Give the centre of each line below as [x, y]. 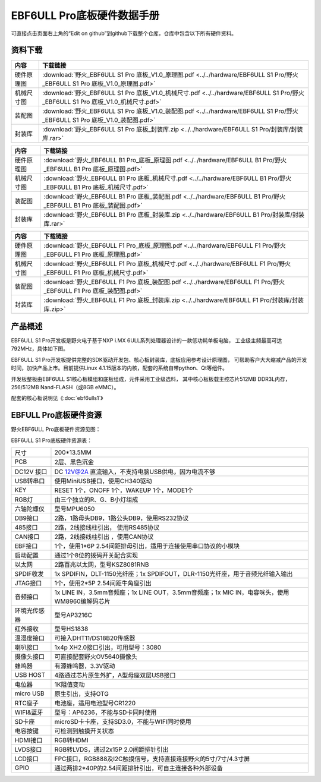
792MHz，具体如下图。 [40, 349]
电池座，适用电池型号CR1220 [95, 703]
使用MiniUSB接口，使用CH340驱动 [103, 481]
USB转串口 [30, 481]
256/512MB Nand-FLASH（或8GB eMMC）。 [65, 387]
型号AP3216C [73, 615]
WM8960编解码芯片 [82, 601]
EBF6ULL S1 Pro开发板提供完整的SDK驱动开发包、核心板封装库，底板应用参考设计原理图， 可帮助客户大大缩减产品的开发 [159, 360]
